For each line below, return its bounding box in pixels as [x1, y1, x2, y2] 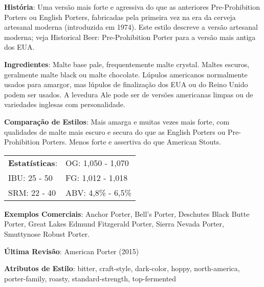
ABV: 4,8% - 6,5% [65, 186, 131, 198]
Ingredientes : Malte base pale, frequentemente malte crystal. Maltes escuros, [4, 58, 250, 69]
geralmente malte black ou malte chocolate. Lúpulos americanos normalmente [4, 69, 248, 79]
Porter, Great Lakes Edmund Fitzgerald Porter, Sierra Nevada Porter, [4, 218, 224, 229]
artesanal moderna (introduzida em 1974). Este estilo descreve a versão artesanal [4, 22, 258, 32]
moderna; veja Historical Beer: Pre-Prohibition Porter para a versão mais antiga [4, 31, 256, 42]
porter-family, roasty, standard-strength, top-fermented [4, 273, 177, 283]
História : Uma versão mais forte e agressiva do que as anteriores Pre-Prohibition [4, 2, 260, 12]
